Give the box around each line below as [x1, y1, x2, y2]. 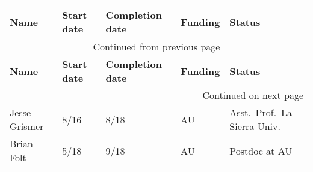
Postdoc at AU [229, 143, 293, 158]
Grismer [10, 119, 44, 133]
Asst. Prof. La [229, 105, 293, 119]
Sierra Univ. [229, 119, 280, 133]
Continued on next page [202, 88, 303, 102]
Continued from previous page [93, 40, 220, 53]
